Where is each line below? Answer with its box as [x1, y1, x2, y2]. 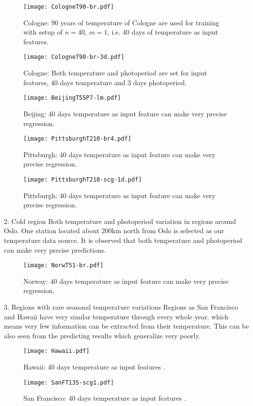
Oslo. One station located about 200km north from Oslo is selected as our [4, 225, 224, 236]
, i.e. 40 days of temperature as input [107, 27, 218, 37]
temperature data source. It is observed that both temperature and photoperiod [4, 235, 242, 245]
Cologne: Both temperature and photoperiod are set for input [23, 68, 207, 78]
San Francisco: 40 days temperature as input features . [23, 393, 186, 403]
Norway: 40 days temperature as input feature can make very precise [23, 276, 229, 286]
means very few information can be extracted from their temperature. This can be [4, 321, 249, 331]
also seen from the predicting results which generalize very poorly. [4, 330, 200, 340]
